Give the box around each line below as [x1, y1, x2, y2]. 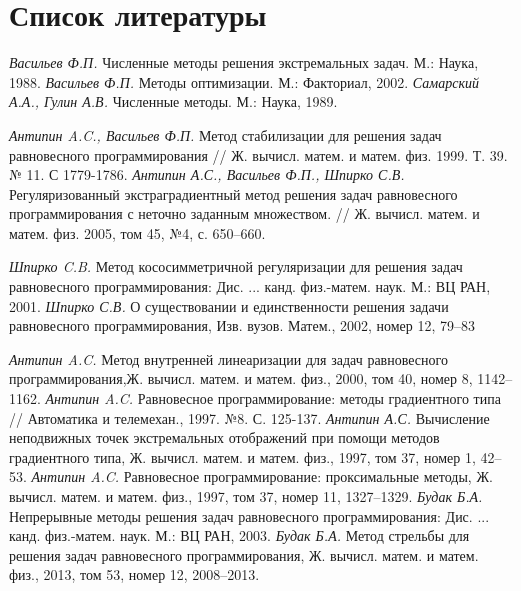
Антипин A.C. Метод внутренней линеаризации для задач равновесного [9, 348, 448, 369]
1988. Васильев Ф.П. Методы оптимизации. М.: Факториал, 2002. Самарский [9, 71, 479, 92]
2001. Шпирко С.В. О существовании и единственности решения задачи [9, 295, 449, 316]
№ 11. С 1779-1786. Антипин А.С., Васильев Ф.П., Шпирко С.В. [9, 164, 405, 185]
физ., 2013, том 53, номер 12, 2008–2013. [9, 564, 260, 585]
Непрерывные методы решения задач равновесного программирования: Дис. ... [9, 505, 490, 526]
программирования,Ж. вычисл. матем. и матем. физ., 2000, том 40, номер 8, [9, 368, 473, 389]
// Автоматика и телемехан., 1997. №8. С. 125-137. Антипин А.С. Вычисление [9, 407, 490, 428]
